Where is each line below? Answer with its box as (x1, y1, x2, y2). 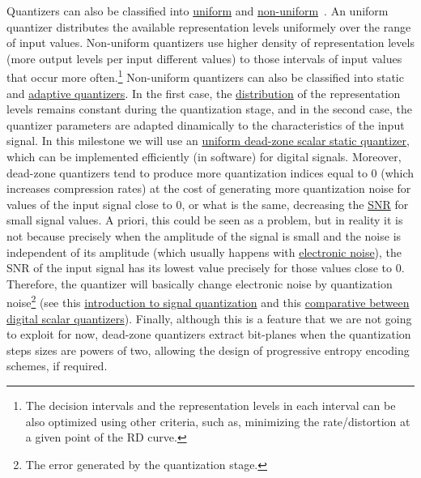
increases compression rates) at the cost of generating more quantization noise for (6, 180, 411, 197)
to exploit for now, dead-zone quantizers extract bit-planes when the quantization (6, 326, 411, 343)
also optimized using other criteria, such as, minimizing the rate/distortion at (25, 412, 410, 429)
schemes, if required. (6, 357, 108, 374)
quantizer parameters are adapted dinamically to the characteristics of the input (6, 116, 405, 133)
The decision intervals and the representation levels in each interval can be (25, 396, 396, 413)
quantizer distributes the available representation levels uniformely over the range (6, 18, 411, 35)
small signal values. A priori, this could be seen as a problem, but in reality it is (6, 211, 403, 228)
